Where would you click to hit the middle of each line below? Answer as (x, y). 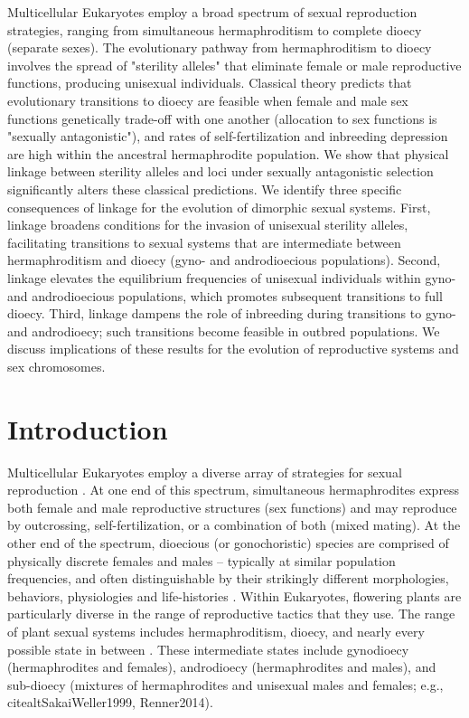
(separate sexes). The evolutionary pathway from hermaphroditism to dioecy (220, 47)
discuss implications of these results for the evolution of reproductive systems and (233, 349)
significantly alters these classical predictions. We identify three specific (205, 189)
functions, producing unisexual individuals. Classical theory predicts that (210, 83)
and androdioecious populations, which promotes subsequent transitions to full (225, 295)
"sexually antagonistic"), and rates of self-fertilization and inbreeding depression (228, 136)
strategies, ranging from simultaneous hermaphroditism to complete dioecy (215, 29)
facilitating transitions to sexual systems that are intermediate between (204, 242)
